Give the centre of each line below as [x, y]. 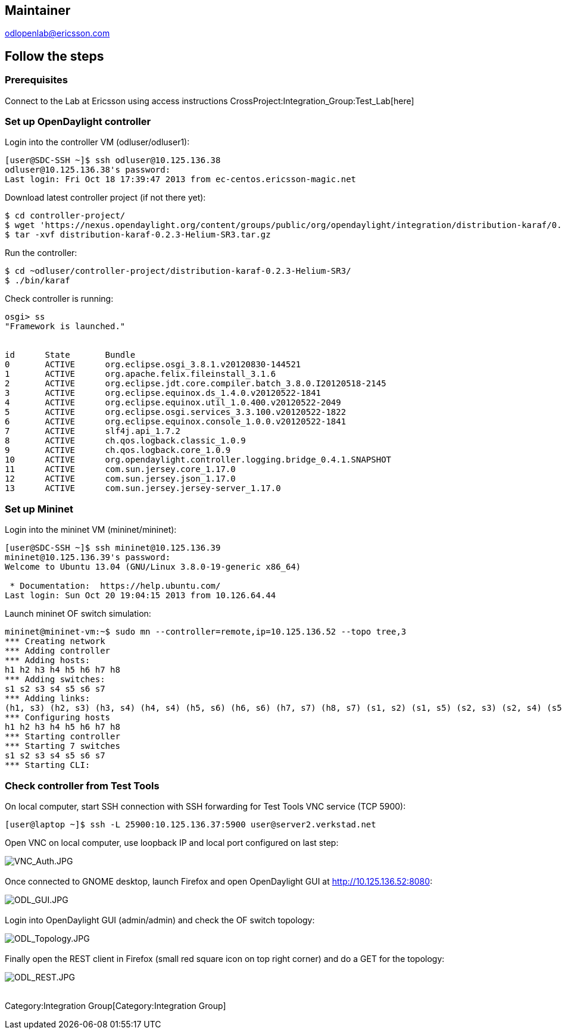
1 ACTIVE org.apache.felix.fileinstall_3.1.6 [140, 374]
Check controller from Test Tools [82, 785]
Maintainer [38, 10]
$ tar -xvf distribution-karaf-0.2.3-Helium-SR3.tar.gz [138, 235]
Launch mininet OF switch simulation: [78, 614]
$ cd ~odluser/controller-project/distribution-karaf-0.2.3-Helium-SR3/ [178, 271]
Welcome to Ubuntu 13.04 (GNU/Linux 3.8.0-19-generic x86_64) [153, 567]
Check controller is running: [59, 299]
